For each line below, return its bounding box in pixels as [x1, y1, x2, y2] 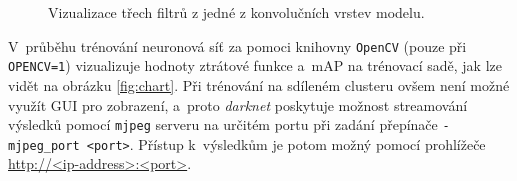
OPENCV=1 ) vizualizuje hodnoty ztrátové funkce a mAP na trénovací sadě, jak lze [8, 55, 502, 76]
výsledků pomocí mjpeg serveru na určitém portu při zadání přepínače [8, 114, 438, 135]
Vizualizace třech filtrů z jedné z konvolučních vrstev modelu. [48, 2, 425, 22]
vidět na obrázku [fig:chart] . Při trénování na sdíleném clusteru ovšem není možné [8, 74, 510, 95]
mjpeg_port [8, 138, 80, 153]
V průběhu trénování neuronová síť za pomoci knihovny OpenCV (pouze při [8, 35, 467, 56]
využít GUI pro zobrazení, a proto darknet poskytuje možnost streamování [8, 94, 468, 115]
